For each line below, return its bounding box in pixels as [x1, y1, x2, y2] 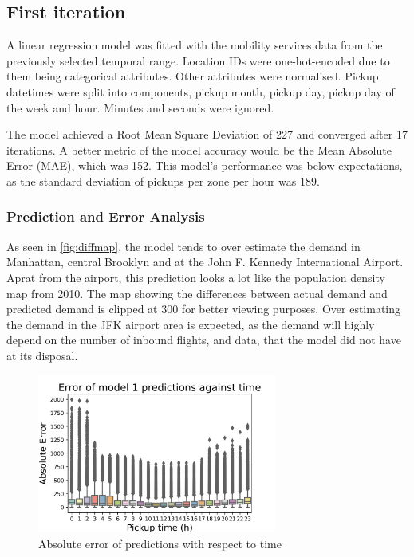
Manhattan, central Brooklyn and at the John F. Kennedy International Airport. [6, 253, 404, 270]
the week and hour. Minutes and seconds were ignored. [6, 99, 274, 116]
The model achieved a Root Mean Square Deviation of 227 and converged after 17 [6, 126, 408, 143]
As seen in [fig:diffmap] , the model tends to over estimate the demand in [6, 237, 361, 254]
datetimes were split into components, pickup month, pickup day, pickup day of [6, 83, 395, 100]
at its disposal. [6, 347, 78, 363]
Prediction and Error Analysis [6, 206, 205, 226]
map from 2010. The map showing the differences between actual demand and [6, 284, 388, 301]
